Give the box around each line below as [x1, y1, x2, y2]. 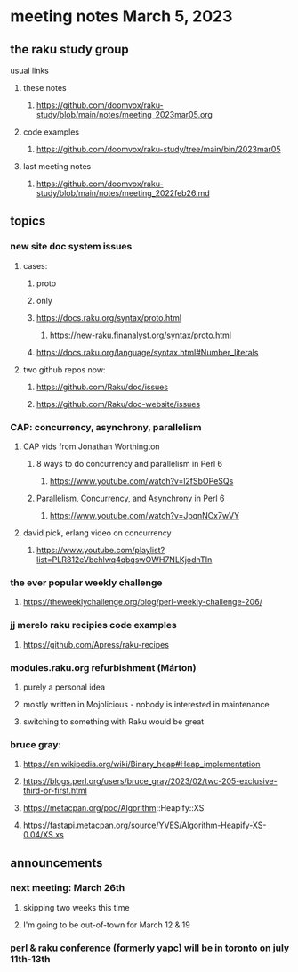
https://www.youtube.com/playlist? [36, 544, 165, 555]
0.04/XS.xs [22, 829, 65, 840]
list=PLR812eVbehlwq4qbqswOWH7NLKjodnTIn [36, 554, 213, 565]
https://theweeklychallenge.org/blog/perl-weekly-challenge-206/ [22, 597, 263, 608]
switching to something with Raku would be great [22, 715, 205, 727]
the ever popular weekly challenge [10, 576, 163, 589]
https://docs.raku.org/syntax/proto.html [36, 312, 181, 323]
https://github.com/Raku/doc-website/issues [36, 398, 201, 409]
